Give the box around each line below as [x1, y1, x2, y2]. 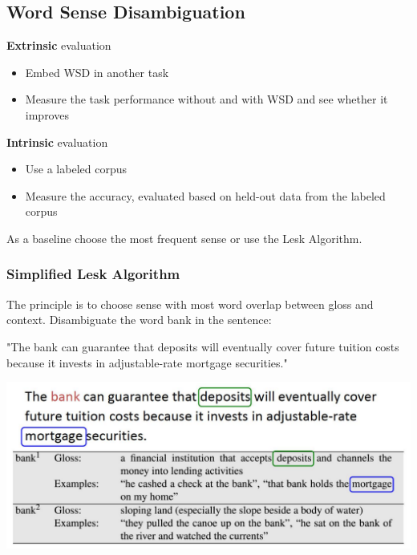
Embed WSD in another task [25, 63, 169, 80]
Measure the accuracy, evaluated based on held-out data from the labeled [25, 187, 386, 204]
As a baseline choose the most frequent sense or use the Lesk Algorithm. [6, 229, 362, 246]
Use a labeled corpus [25, 160, 127, 177]
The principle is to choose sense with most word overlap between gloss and [6, 295, 374, 312]
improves [25, 106, 69, 123]
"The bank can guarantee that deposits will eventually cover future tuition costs [6, 338, 399, 354]
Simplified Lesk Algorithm [6, 264, 180, 284]
